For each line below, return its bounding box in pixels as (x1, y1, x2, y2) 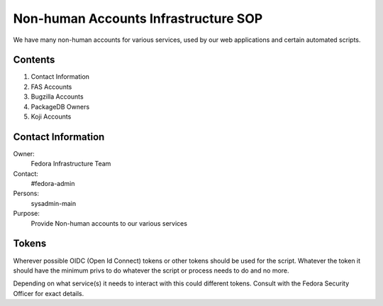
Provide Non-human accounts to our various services (30, 219, 188, 227)
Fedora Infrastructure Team (30, 160, 111, 168)
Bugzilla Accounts (30, 92, 84, 101)
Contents (13, 54, 55, 66)
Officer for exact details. (13, 289, 84, 297)
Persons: (13, 189, 39, 198)
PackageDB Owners (30, 102, 90, 111)
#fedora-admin (30, 180, 75, 188)
